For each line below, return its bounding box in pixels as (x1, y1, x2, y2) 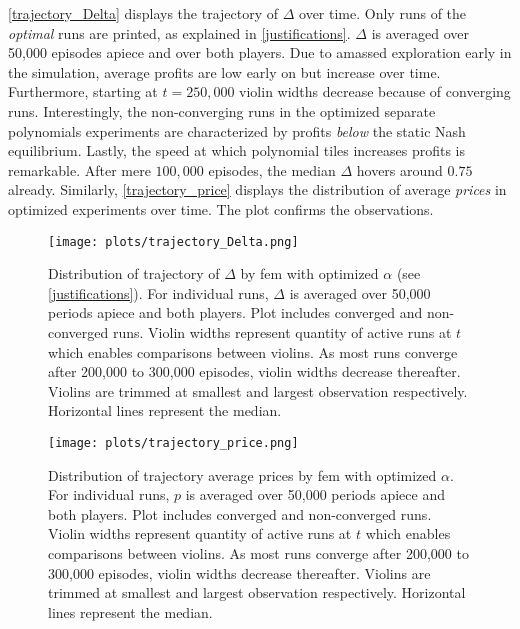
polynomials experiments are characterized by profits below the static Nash (8, 120, 466, 141)
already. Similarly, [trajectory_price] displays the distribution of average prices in (8, 179, 507, 200)
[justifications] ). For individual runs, (48, 282, 269, 303)
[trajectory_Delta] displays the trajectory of (8, 3, 279, 23)
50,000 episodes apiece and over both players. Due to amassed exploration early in (8, 42, 512, 63)
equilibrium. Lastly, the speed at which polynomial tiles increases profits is (8, 140, 466, 161)
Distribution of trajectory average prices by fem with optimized (48, 464, 437, 485)
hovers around (356, 159, 443, 180)
